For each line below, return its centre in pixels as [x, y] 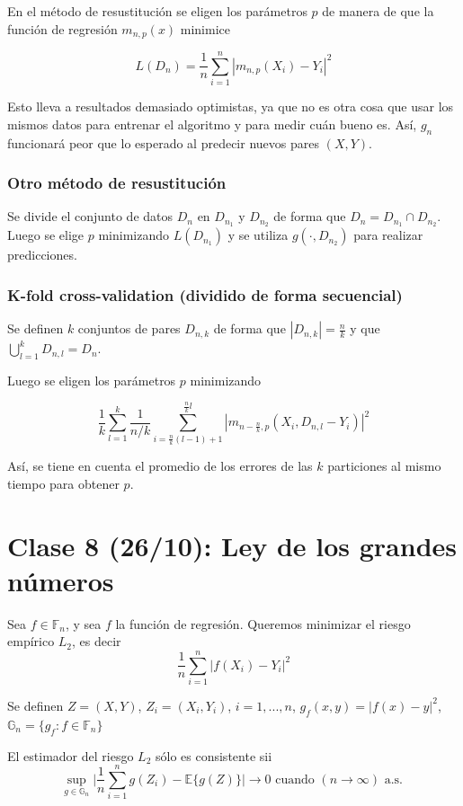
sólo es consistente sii [214, 755]
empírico [31, 641]
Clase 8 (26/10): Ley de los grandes [232, 545]
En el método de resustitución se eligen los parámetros [157, 11]
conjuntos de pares [129, 328]
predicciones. [42, 255]
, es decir [97, 641]
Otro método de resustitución [117, 183]
